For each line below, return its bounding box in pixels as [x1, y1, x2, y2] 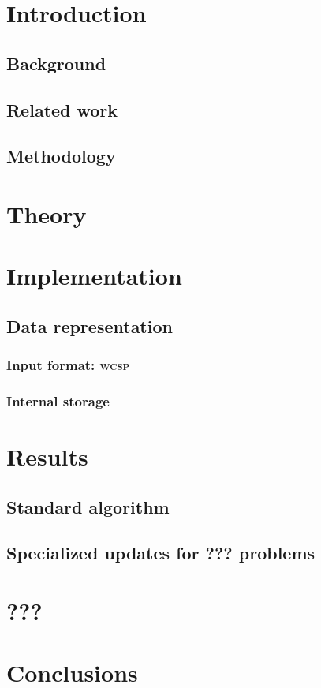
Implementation [6, 260, 182, 292]
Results [6, 440, 88, 473]
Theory [6, 197, 87, 230]
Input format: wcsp [6, 355, 130, 375]
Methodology [6, 144, 116, 168]
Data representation [6, 313, 173, 338]
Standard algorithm [6, 494, 170, 518]
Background [6, 50, 106, 75]
